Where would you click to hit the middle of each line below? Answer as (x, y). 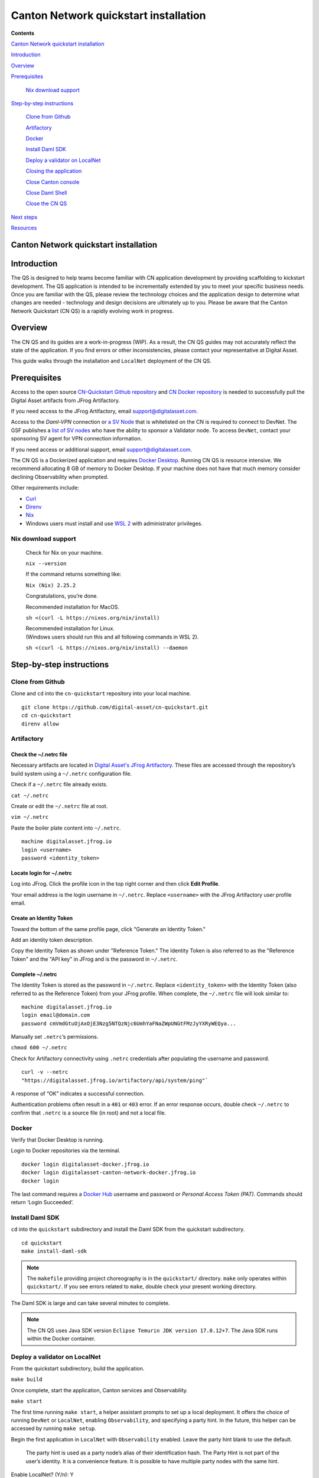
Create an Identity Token (42, 918)
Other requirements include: (45, 488)
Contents (23, 33)
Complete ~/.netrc (34, 974)
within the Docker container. (61, 1338)
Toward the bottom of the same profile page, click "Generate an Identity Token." (108, 929)
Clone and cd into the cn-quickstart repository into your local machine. (101, 693)
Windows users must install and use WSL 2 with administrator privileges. (114, 523)
